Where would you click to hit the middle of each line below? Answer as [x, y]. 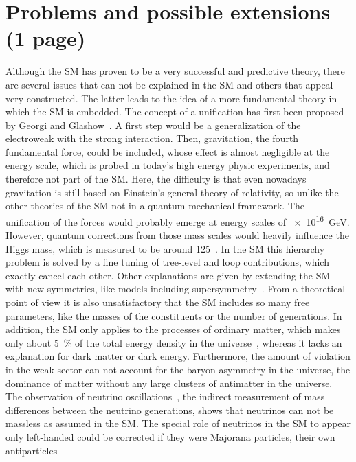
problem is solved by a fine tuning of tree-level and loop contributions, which [167, 262]
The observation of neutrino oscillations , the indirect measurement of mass [165, 396]
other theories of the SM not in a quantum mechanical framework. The [155, 206]
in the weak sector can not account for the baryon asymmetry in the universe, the [178, 370]
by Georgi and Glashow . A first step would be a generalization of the [153, 125]
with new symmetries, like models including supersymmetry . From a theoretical [176, 289]
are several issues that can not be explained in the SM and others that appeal [169, 84]
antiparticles [32, 450]
